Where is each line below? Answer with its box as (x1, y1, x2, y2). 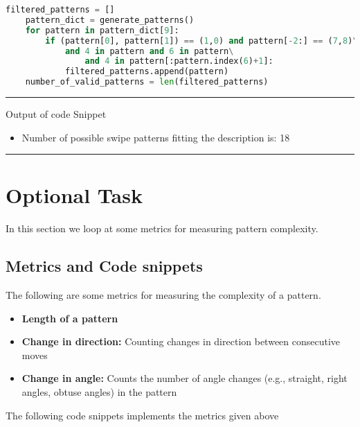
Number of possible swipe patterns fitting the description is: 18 (21, 130, 290, 144)
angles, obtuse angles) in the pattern (21, 385, 177, 399)
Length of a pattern (21, 311, 118, 325)
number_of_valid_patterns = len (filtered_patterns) (25, 77, 269, 87)
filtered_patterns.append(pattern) (64, 67, 229, 77)
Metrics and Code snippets (6, 255, 203, 277)
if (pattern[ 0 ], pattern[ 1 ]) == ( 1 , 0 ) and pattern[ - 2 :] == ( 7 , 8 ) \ (45, 35, 358, 46)
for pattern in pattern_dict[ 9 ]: (25, 25, 179, 35)
